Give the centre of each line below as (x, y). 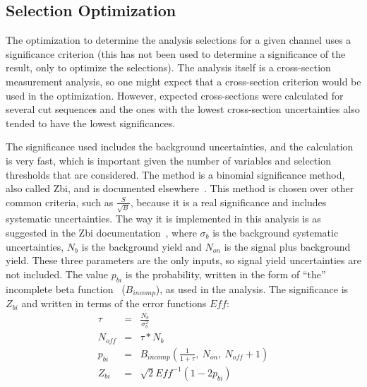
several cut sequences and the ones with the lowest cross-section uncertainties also (183, 109)
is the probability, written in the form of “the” (225, 274)
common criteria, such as (60, 202)
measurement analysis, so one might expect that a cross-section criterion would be (183, 81)
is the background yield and (142, 246)
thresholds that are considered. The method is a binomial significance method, (175, 174)
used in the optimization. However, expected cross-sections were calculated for (175, 95)
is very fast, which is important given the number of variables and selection (168, 160)
